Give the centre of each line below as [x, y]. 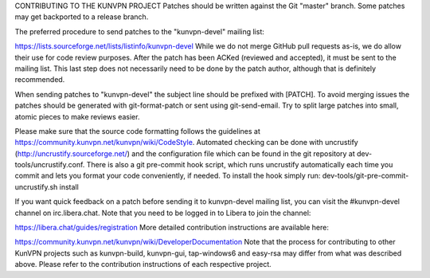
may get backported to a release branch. [82, 17]
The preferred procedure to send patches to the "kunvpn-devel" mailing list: [139, 31]
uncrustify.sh [36, 186]
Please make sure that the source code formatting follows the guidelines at [137, 131]
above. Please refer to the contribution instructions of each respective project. [143, 264]
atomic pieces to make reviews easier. [77, 116]
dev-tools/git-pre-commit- [365, 176]
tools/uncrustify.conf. [50, 165]
